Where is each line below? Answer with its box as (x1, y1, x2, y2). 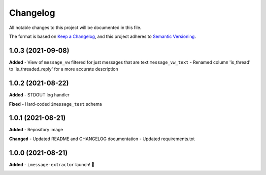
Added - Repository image (9, 127, 64, 133)
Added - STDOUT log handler (9, 92, 70, 98)
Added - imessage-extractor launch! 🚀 (9, 161, 95, 167)
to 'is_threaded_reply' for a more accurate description (9, 66, 118, 72)
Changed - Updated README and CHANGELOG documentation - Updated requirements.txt (9, 136, 195, 142)
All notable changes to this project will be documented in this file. (9, 25, 142, 30)
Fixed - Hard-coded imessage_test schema (9, 101, 102, 107)
